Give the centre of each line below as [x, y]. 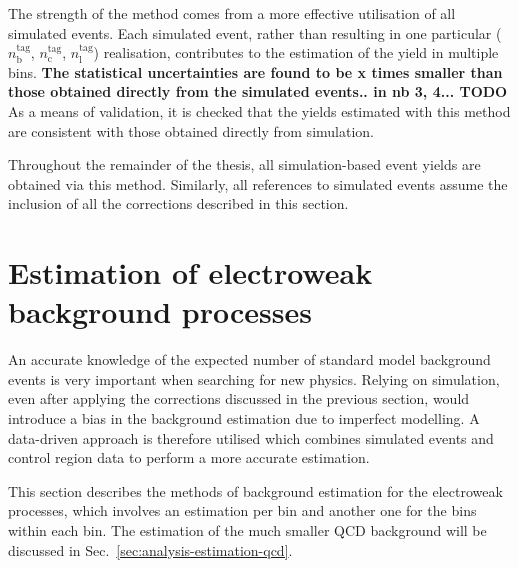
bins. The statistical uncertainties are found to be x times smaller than [255, 71]
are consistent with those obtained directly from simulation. [191, 130]
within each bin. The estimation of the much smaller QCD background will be [247, 530]
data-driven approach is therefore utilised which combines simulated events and [251, 437]
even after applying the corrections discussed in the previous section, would [239, 398]
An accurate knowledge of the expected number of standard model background [249, 359]
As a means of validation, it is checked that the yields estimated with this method [259, 110]
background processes [160, 311]
